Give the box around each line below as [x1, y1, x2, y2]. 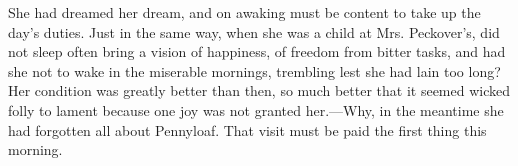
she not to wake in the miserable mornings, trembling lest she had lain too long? [8, 60, 501, 81]
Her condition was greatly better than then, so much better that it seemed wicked [8, 80, 511, 101]
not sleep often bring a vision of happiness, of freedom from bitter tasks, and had [8, 41, 506, 62]
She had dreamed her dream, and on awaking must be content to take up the [8, 2, 481, 22]
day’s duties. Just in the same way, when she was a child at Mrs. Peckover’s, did [8, 21, 500, 42]
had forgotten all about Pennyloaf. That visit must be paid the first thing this [8, 119, 487, 140]
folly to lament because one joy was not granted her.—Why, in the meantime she [8, 99, 504, 120]
